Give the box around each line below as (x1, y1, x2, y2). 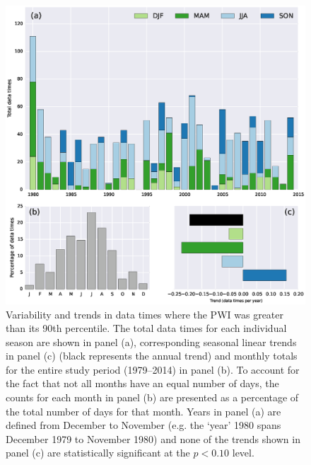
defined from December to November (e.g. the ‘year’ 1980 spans (6, 418, 281, 432)
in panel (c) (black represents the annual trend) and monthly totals (6, 348, 298, 363)
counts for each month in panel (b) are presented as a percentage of (6, 390, 299, 405)
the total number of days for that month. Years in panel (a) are (6, 403, 281, 418)
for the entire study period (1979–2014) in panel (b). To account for (6, 362, 300, 377)
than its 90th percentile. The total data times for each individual (6, 321, 287, 335)
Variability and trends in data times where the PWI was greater (6, 306, 284, 321)
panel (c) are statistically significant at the (6, 445, 190, 460)
